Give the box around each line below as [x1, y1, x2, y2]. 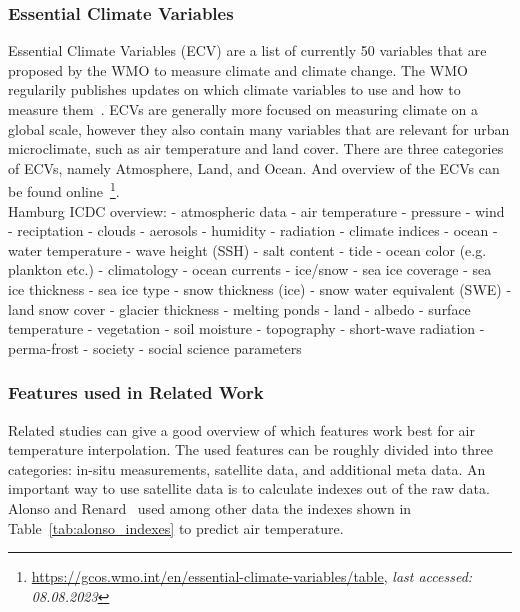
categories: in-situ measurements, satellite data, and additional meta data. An [8, 458, 486, 479]
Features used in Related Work [8, 380, 264, 405]
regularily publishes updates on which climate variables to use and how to [8, 79, 461, 100]
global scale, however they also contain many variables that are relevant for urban [8, 118, 510, 139]
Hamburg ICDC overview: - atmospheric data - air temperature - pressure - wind [8, 200, 505, 221]
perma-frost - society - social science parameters [8, 337, 302, 358]
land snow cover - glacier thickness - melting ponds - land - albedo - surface [8, 298, 471, 319]
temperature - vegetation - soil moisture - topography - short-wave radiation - [8, 318, 485, 339]
